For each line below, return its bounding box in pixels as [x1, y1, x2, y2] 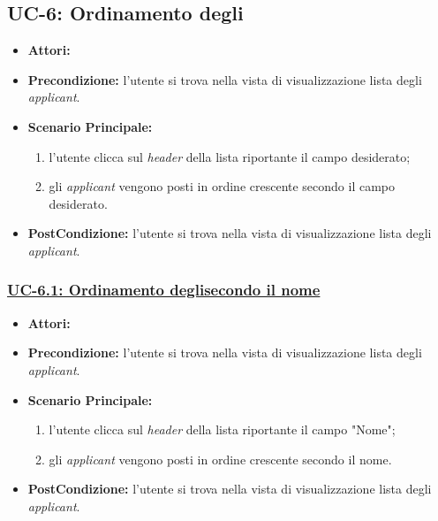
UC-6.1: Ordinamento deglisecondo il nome [7, 279, 321, 301]
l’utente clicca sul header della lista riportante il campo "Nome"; [49, 420, 396, 439]
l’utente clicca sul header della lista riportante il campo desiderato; [49, 147, 411, 165]
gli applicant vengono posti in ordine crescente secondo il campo [49, 177, 396, 195]
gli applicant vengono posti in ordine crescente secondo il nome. [49, 449, 392, 468]
